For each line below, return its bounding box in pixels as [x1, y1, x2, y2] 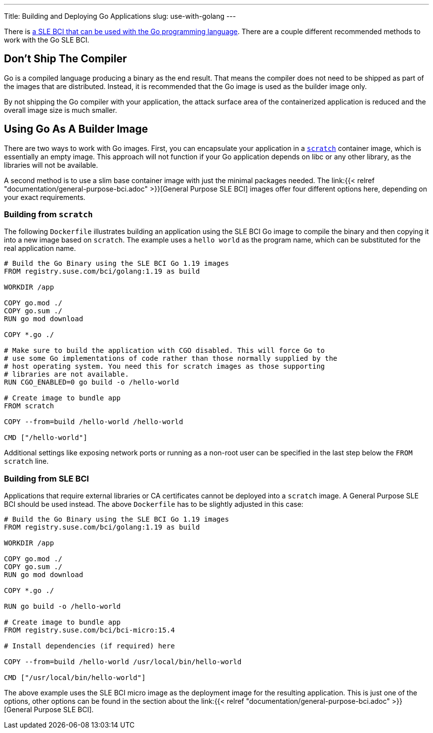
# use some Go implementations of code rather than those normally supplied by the [4, 354, 338, 363]
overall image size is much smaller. [4, 105, 117, 114]
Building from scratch [4, 209, 93, 220]
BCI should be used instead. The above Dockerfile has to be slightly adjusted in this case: [4, 500, 303, 509]
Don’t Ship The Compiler [4, 52, 127, 65]
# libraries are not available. [4, 370, 129, 379]
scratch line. [4, 457, 49, 466]
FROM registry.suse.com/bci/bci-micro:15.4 [4, 626, 175, 635]
